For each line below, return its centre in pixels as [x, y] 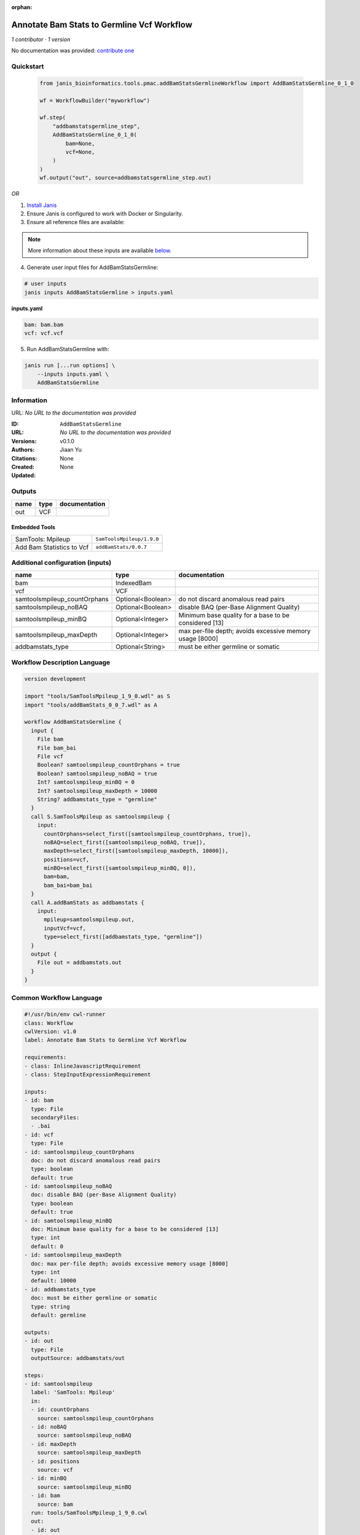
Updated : [24, 475]
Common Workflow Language [57, 998]
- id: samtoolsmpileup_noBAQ [68, 1186]
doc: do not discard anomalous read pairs [96, 1160]
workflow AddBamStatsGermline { [73, 722]
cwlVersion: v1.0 [50, 1032]
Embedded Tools [33, 527]
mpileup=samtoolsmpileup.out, [89, 920]
